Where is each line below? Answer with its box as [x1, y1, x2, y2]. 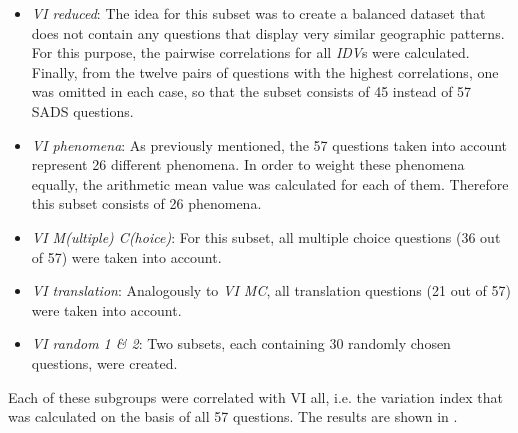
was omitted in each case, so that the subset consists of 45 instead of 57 [31, 81, 472, 102]
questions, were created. [31, 352, 178, 373]
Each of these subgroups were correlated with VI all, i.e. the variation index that [8, 386, 503, 407]
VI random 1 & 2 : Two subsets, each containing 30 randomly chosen [31, 333, 451, 354]
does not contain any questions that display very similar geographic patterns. [31, 22, 505, 43]
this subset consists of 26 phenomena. [31, 193, 262, 214]
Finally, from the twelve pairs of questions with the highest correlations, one [31, 61, 499, 82]
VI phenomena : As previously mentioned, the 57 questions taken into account [31, 134, 508, 155]
